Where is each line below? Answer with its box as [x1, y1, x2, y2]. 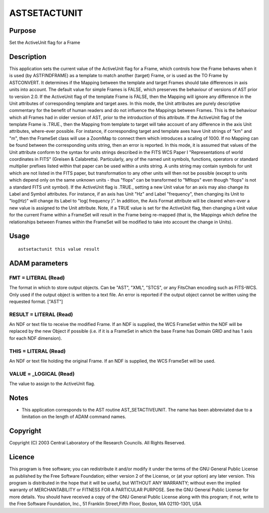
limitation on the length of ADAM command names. [21, 413, 127, 420]
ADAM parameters [9, 259, 68, 267]
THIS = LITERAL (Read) [9, 347, 66, 354]
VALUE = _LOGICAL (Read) [9, 370, 75, 377]
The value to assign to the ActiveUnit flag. [9, 381, 96, 387]
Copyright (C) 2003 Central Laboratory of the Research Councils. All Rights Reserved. [9, 440, 186, 446]
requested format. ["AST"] [9, 299, 63, 305]
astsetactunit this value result [18, 246, 100, 252]
